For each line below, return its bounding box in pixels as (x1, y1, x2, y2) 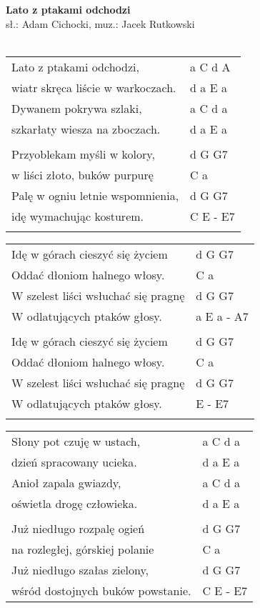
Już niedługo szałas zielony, (11, 561, 149, 578)
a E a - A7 (196, 307, 249, 324)
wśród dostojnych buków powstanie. (11, 582, 191, 599)
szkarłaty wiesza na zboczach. (11, 120, 161, 137)
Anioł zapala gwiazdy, (11, 474, 121, 491)
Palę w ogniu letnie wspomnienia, (11, 186, 179, 204)
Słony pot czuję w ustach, (11, 432, 141, 449)
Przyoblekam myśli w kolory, (11, 145, 155, 162)
